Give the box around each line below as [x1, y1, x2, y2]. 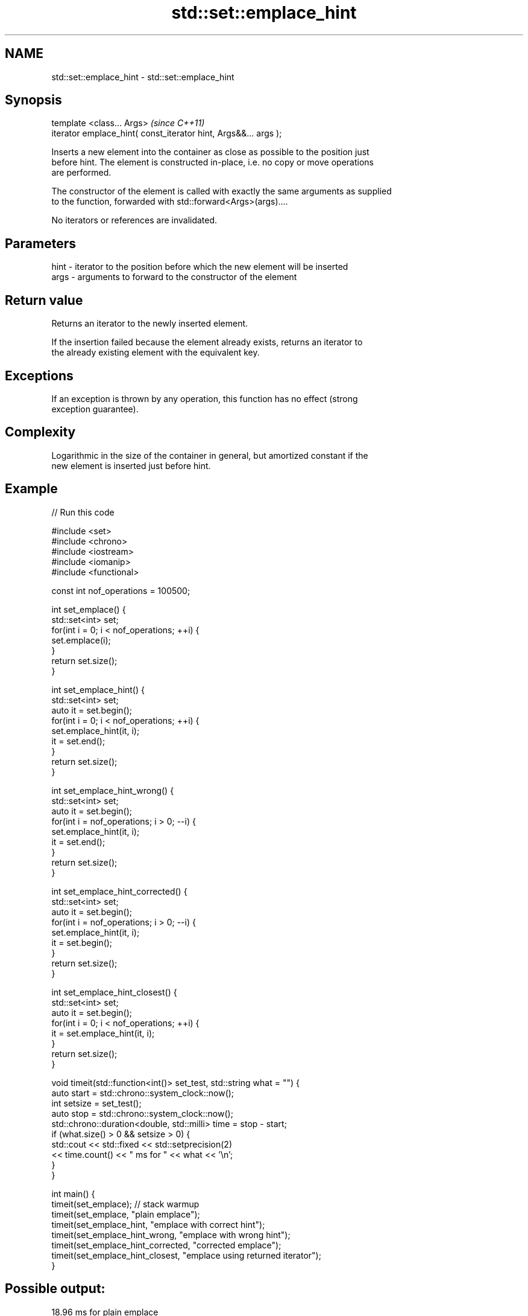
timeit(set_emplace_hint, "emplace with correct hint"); [51, 1219, 265, 1230]
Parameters [5, 235, 76, 251]
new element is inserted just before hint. [51, 460, 211, 471]
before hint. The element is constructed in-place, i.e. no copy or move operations [51, 157, 374, 168]
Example [5, 481, 58, 497]
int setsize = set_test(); [51, 1097, 142, 1108]
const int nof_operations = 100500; [51, 585, 190, 596]
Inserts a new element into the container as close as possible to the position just [51, 147, 369, 158]
